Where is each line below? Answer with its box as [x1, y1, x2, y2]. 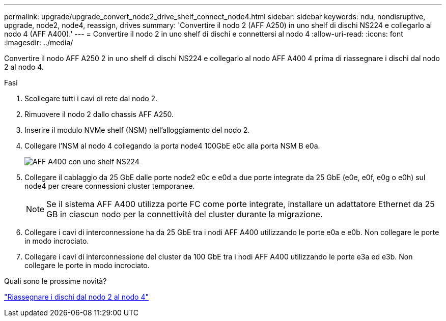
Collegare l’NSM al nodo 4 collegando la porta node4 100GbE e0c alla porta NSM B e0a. [24, 141, 320, 150]
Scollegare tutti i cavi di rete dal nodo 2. [24, 94, 158, 103]
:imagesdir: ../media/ [4, 38, 73, 47]
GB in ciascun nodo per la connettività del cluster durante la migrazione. [46, 209, 323, 219]
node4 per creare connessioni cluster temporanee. [24, 182, 195, 190]
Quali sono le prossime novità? [4, 277, 107, 285]
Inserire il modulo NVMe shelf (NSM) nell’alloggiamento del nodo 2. [24, 126, 250, 134]
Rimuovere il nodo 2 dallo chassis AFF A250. [24, 110, 174, 119]
